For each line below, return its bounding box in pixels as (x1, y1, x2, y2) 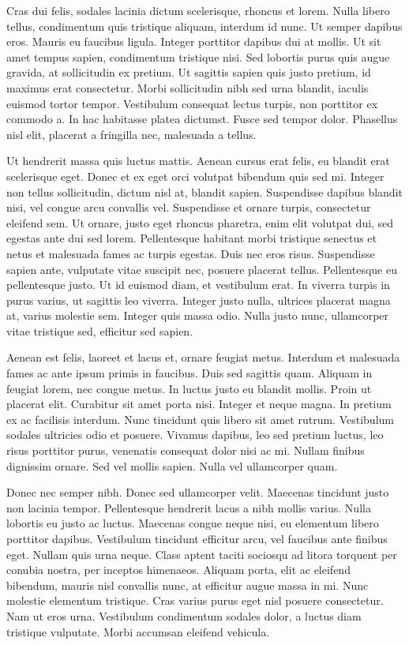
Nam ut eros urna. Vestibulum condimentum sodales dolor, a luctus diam (6, 607, 362, 624)
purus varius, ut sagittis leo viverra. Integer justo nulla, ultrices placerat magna (6, 291, 391, 308)
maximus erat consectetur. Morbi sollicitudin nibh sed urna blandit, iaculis (6, 79, 369, 96)
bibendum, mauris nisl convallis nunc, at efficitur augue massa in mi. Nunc (6, 576, 369, 593)
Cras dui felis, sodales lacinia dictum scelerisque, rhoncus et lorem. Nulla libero (6, 2, 390, 18)
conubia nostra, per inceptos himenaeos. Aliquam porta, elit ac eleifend (6, 561, 351, 578)
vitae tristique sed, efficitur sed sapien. (6, 322, 193, 339)
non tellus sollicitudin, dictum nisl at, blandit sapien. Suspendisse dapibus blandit (6, 183, 403, 200)
